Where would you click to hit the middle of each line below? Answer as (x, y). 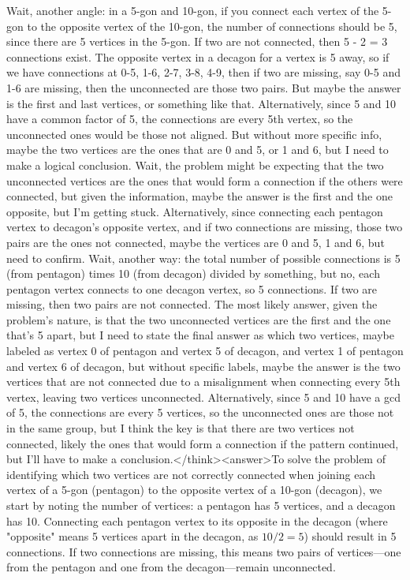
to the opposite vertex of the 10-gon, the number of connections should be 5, (212, 26)
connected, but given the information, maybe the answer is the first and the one (199, 196)
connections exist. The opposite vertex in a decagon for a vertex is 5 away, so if (198, 56)
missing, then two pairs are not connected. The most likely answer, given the (192, 304)
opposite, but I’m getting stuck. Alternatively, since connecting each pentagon (195, 211)
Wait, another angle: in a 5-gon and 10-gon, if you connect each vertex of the (193, 10)
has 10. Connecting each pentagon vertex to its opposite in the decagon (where (197, 520)
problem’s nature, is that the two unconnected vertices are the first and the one (199, 319)
